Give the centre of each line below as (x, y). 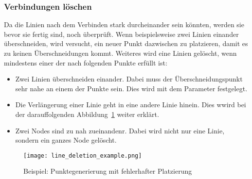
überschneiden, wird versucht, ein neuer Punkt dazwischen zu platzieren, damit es (126, 43)
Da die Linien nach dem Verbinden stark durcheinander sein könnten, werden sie (124, 24)
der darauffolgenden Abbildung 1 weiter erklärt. (87, 114)
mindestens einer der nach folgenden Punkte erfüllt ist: (86, 62)
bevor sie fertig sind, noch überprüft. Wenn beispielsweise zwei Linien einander (121, 34)
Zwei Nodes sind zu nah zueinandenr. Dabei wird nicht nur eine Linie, (120, 130)
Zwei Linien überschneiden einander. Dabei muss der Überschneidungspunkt (129, 79)
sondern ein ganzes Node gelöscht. (66, 140)
